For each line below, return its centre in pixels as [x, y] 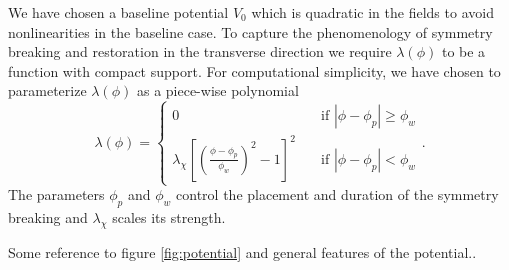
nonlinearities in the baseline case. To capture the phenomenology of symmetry [250, 31]
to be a [463, 51]
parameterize [47, 90]
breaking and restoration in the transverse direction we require [200, 51]
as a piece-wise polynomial [217, 90]
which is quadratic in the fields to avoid [372, 12]
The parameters [56, 194]
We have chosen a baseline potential [118, 12]
